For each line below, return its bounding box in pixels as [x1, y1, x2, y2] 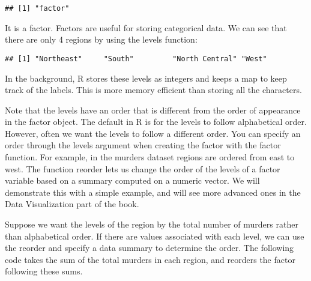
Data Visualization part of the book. [5, 198, 139, 210]
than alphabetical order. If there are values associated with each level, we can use [5, 229, 304, 242]
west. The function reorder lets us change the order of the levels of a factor [5, 162, 280, 175]
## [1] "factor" [5, 4, 70, 13]
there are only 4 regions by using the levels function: [5, 33, 198, 46]
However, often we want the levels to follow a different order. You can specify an [5, 127, 301, 139]
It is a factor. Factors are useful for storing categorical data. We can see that [5, 21, 287, 34]
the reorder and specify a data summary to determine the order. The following [5, 241, 294, 254]
